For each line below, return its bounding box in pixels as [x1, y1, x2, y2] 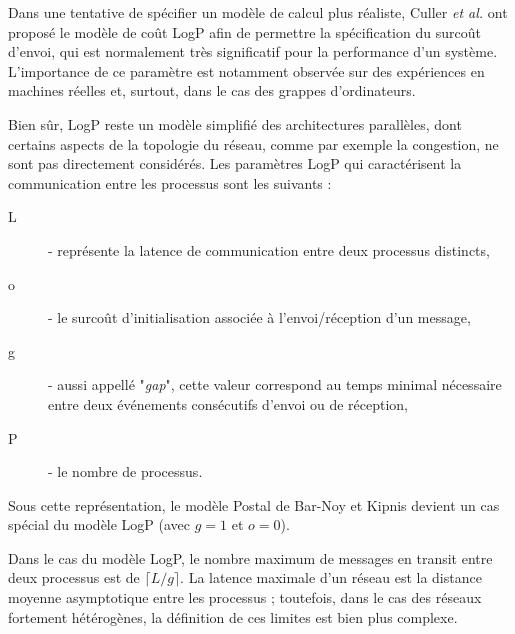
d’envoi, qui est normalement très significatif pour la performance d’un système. [8, 41, 498, 62]
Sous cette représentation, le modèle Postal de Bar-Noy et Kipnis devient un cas [8, 494, 500, 515]
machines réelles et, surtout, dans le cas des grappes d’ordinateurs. [8, 80, 416, 101]
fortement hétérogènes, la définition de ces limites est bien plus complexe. [8, 606, 458, 627]
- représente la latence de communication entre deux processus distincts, [48, 239, 490, 260]
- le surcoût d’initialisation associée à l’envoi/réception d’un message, [48, 307, 471, 328]
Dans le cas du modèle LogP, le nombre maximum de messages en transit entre [8, 547, 493, 568]
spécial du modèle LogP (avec [8, 514, 191, 535]
